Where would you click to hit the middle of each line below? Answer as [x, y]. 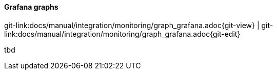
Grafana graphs [31, 7]
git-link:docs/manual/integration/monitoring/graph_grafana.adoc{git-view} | [132, 25]
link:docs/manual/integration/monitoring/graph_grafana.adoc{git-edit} [122, 34]
